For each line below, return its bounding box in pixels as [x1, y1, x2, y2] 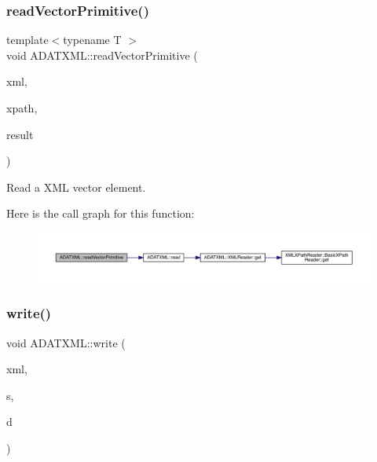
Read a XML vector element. [6, 178, 146, 195]
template [6, 31, 49, 48]
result [6, 126, 34, 142]
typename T [63, 31, 122, 48]
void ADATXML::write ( [6, 334, 126, 350]
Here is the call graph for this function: [6, 205, 195, 222]
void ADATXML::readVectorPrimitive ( [6, 46, 198, 63]
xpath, [6, 100, 38, 115]
